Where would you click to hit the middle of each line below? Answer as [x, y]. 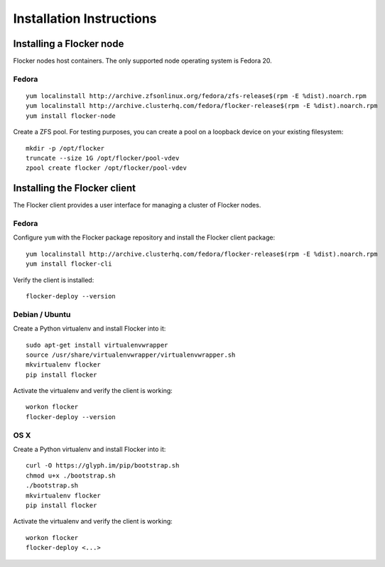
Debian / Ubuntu [42, 314]
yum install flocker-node [71, 116]
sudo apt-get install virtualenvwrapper [97, 345]
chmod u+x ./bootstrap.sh [71, 475]
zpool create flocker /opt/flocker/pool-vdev [107, 168]
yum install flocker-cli [69, 264]
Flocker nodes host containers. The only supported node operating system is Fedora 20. [143, 61]
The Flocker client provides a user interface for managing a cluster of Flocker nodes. [137, 205]
